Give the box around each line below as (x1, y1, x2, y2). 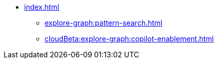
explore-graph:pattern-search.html (45, 18, 163, 27)
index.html (24, 3, 60, 11)
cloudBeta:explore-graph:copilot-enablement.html (45, 34, 214, 43)
